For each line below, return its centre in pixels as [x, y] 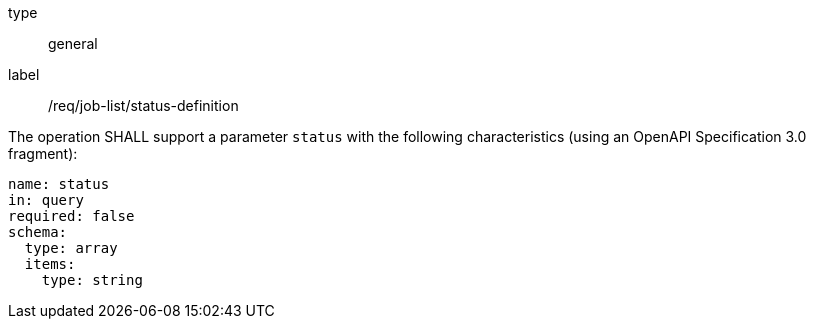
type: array [71, 248]
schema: [38, 232]
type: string [92, 280]
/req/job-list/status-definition [143, 105]
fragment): [43, 153]
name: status [59, 184]
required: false [71, 216]
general [73, 43]
